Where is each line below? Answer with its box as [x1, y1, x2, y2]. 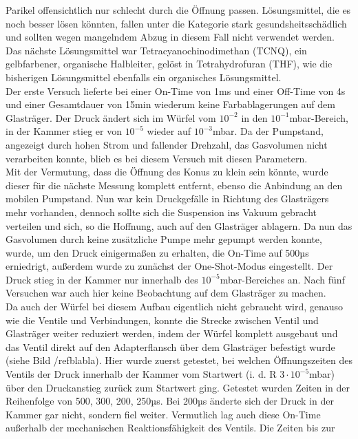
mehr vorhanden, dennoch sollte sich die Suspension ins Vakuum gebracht [6, 204, 317, 219]
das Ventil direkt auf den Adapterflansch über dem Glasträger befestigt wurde [6, 339, 335, 354]
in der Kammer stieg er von [6, 124, 122, 138]
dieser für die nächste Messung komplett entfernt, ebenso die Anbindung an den [6, 178, 343, 192]
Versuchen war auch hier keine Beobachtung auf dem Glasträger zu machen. [6, 286, 326, 300]
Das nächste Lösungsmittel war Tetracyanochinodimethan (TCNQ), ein [6, 43, 307, 57]
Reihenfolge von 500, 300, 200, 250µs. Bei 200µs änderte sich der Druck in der [6, 394, 334, 408]
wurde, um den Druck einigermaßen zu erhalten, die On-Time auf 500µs [6, 245, 309, 259]
